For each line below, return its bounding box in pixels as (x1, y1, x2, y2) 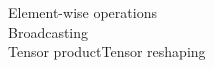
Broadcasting (8, 21, 89, 42)
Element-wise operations (8, 2, 157, 22)
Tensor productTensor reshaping (8, 41, 206, 62)
